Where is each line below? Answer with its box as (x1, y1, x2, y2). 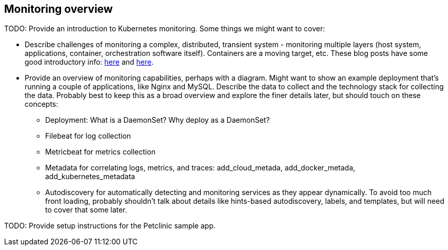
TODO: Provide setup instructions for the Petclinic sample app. (4, 221, 216, 230)
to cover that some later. (45, 205, 127, 215)
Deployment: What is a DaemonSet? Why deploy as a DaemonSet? (45, 116, 270, 125)
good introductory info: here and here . (25, 57, 154, 67)
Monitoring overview (4, 3, 113, 15)
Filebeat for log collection (45, 131, 131, 141)
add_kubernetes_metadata (45, 172, 135, 181)
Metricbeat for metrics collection (45, 147, 155, 157)
